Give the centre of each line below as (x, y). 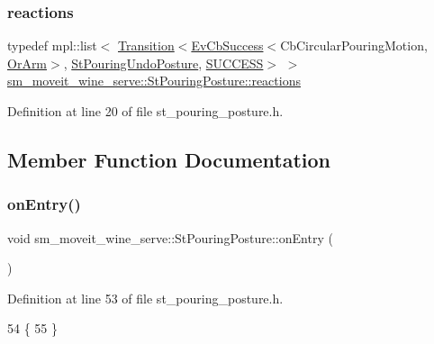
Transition (146, 45)
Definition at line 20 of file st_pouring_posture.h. (145, 111)
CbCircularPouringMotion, (354, 45)
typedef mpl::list (52, 45)
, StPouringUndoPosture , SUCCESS (163, 63)
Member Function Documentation (169, 159)
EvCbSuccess (227, 45)
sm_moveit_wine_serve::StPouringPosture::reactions (154, 81)
